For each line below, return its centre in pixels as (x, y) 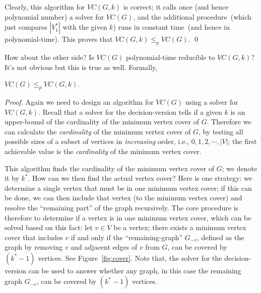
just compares (26, 27)
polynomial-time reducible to (170, 57)
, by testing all (221, 131)
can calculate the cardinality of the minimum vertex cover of (98, 131)
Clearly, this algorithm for (45, 7)
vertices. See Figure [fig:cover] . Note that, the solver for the (130, 258)
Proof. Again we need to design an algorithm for (79, 101)
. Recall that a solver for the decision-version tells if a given (130, 112)
